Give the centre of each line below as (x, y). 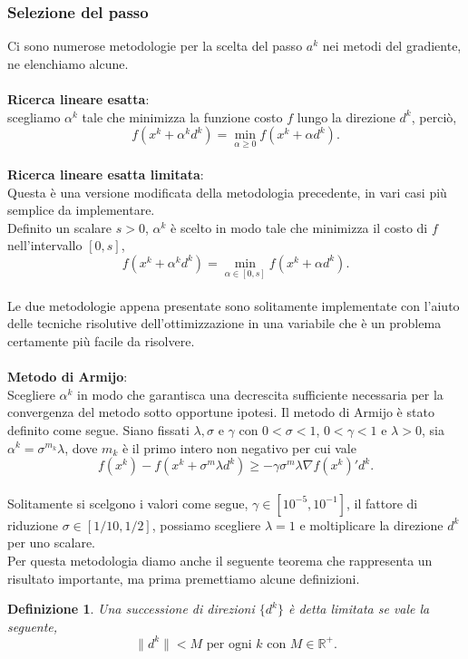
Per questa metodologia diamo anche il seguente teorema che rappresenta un (220, 560)
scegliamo (34, 116)
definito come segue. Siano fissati (98, 429)
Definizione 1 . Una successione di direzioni (131, 609)
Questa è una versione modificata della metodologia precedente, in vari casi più (227, 192)
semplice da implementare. (81, 210)
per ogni (229, 644)
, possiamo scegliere (206, 524)
